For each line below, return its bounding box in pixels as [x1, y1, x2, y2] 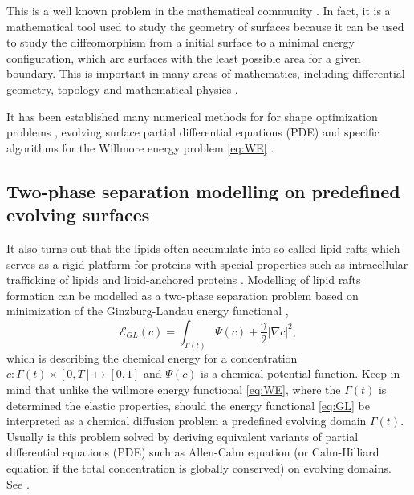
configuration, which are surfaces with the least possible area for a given [6, 49, 361, 66]
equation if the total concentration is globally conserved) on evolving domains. [6, 459, 392, 476]
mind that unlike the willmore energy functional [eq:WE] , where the [6, 380, 341, 397]
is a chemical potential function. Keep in [201, 365, 400, 382]
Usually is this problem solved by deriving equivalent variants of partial [6, 428, 359, 444]
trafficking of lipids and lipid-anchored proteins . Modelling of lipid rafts [6, 271, 361, 288]
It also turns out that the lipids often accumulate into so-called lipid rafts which [6, 239, 400, 256]
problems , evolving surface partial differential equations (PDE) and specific [6, 124, 380, 140]
